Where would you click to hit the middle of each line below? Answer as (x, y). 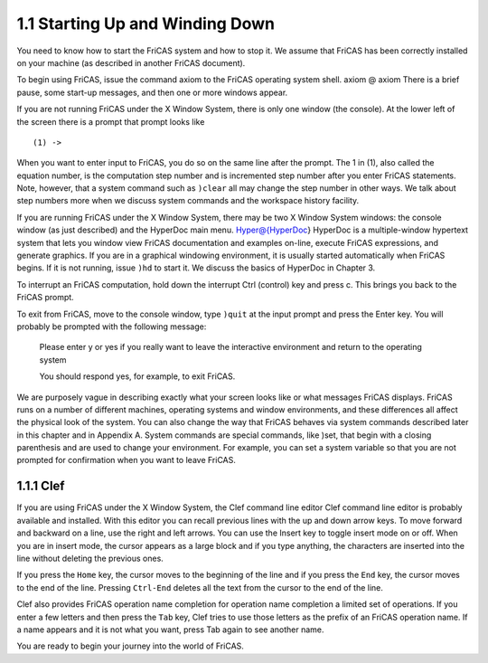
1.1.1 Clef (41, 486)
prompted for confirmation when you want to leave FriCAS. (127, 460)
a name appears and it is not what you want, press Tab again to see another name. (170, 630)
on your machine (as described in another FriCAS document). (131, 62)
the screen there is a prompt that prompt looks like (111, 121)
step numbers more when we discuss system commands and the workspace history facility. (188, 201)
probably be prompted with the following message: (112, 327)
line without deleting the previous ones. (90, 558)
